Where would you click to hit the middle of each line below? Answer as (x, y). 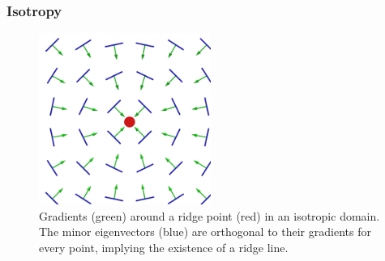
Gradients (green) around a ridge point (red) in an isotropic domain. (210, 215)
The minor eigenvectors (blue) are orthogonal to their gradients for (205, 232)
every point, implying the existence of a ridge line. (164, 247)
